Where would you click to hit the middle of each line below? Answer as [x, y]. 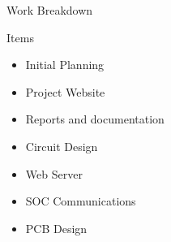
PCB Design [56, 228]
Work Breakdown [50, 10]
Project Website [65, 91]
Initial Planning [65, 65]
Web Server [54, 173]
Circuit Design [62, 146]
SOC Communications [81, 201]
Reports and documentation [95, 119]
